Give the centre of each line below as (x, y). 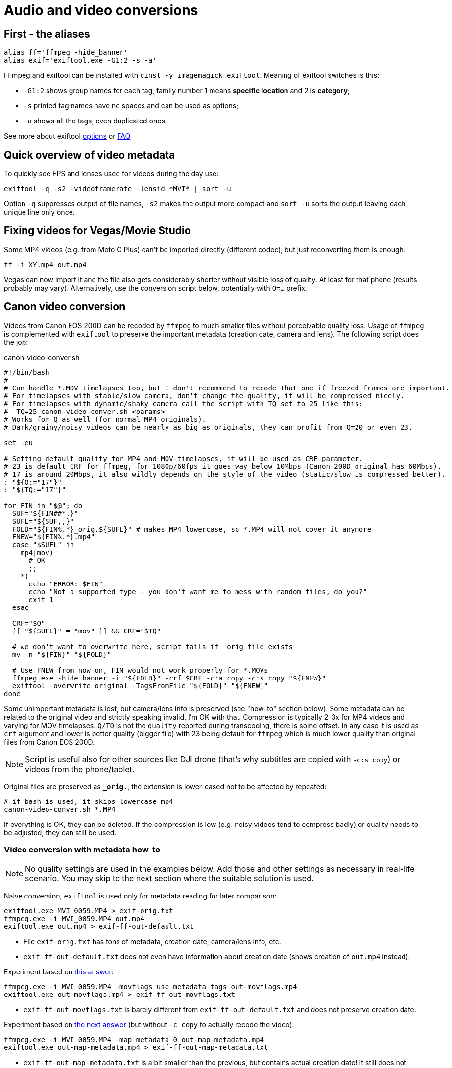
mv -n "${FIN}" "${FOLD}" (62, 654)
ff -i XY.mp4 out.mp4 (45, 264)
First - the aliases (47, 34)
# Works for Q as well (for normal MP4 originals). (105, 419)
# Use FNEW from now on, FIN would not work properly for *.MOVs (140, 670)
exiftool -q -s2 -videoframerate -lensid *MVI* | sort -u (118, 189)
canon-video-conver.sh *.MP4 (60, 809)
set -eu (19, 443)
